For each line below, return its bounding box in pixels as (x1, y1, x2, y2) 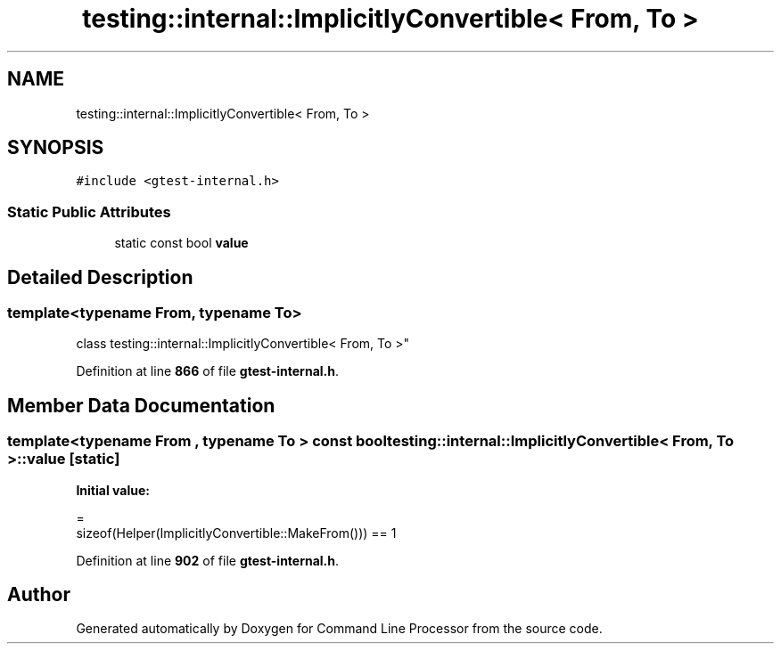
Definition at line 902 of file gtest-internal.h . (76, 552, 340, 568)
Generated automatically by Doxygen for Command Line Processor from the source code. (76, 621, 603, 637)
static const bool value (114, 235, 249, 251)
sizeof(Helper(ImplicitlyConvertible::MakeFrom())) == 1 (76, 525, 397, 541)
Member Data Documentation (7, 394, 275, 417)
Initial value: (76, 482, 150, 498)
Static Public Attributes (7, 202, 171, 221)
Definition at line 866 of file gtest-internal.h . (76, 363, 339, 379)
